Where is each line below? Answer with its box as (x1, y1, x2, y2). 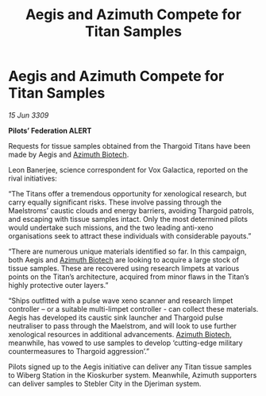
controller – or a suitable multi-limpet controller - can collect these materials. (8, 304, 259, 313)
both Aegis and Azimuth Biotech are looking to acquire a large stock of (8, 254, 240, 264)
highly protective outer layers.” (8, 280, 109, 289)
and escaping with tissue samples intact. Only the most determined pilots (8, 214, 249, 223)
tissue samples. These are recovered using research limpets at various (8, 263, 240, 273)
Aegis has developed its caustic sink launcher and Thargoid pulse (8, 313, 224, 322)
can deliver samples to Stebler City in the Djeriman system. (8, 379, 202, 388)
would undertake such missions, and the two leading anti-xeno (8, 223, 214, 232)
